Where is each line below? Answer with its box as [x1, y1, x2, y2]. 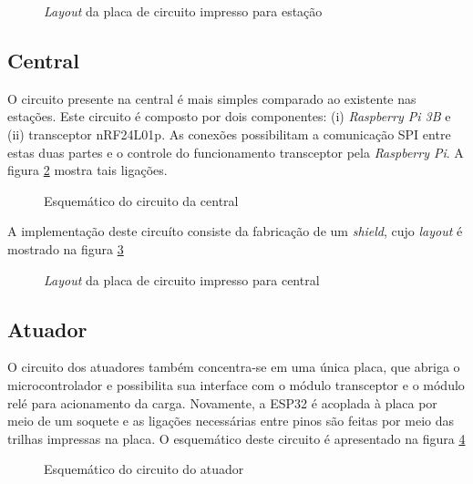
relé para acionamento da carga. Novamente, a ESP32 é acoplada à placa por [7, 393, 437, 412]
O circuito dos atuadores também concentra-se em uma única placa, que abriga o [7, 357, 460, 376]
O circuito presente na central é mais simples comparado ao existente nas [7, 88, 416, 108]
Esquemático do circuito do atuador [44, 459, 244, 479]
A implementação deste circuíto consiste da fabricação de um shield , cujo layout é [7, 221, 463, 241]
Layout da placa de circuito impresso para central [44, 270, 320, 289]
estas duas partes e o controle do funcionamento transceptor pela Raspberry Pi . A [7, 142, 464, 161]
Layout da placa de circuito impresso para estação [44, 2, 323, 20]
